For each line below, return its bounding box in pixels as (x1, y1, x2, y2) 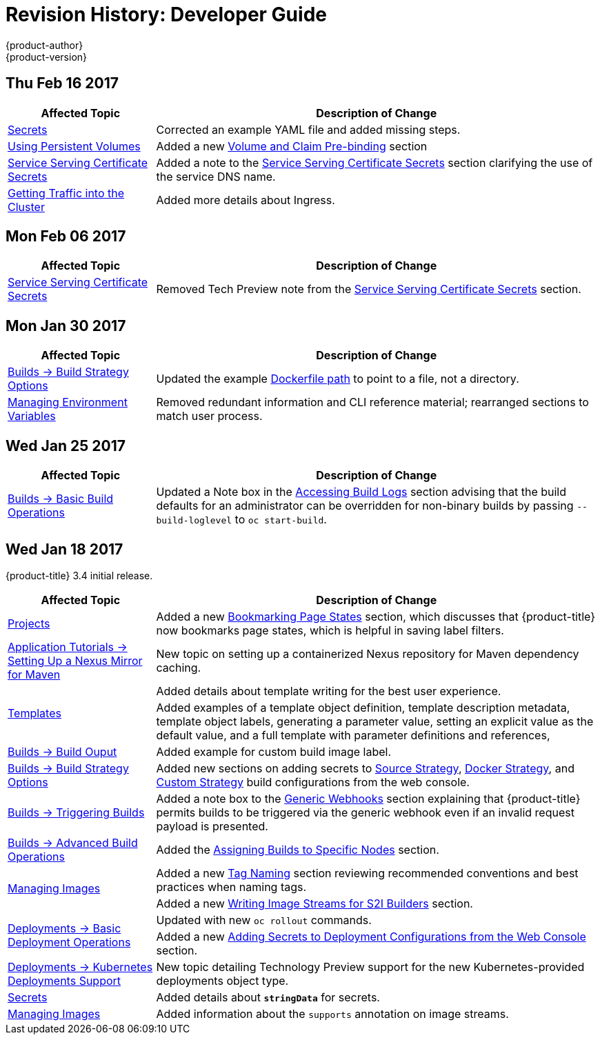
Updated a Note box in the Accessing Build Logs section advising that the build (156, 485, 567, 499)
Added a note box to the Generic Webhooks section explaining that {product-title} (156, 791, 581, 806)
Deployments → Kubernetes (8, 959, 153, 974)
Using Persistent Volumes (8, 139, 141, 153)
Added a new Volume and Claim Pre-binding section (156, 139, 428, 153)
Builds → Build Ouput (8, 744, 117, 759)
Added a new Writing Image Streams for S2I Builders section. (156, 896, 473, 910)
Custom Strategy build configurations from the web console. (156, 774, 470, 789)
